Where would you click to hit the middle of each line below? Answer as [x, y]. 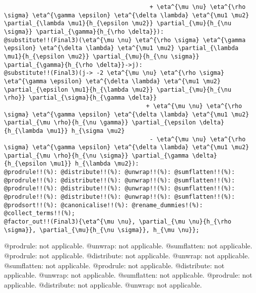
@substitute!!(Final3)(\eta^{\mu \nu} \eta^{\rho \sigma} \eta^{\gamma [125, 40]
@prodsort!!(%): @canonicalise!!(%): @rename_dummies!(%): [103, 205]
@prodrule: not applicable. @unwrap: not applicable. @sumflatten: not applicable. [128, 246]
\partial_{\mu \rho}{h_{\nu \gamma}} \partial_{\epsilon [100, 123]
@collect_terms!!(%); [40, 213]
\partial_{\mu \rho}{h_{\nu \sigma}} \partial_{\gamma [96, 155]
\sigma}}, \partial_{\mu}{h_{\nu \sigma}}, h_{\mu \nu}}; [102, 230]
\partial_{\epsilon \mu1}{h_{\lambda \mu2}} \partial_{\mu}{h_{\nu [118, 89]
